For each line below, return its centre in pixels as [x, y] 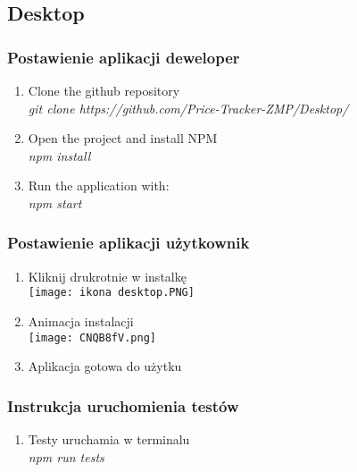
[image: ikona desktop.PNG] [111, 293]
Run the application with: [99, 185]
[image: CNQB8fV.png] [92, 337]
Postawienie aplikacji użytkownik [129, 243]
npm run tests [66, 456]
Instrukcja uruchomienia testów [123, 405]
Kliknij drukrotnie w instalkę [107, 276]
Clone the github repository [104, 90]
